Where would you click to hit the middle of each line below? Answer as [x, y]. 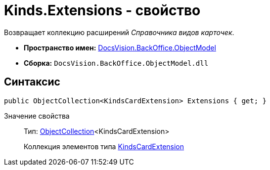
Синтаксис [32, 82]
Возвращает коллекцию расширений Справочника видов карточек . [119, 32]
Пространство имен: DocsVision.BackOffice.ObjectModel [120, 47]
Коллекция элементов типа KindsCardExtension [104, 146]
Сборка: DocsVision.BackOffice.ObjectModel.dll [116, 63]
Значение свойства [37, 116]
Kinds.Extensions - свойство [102, 10]
